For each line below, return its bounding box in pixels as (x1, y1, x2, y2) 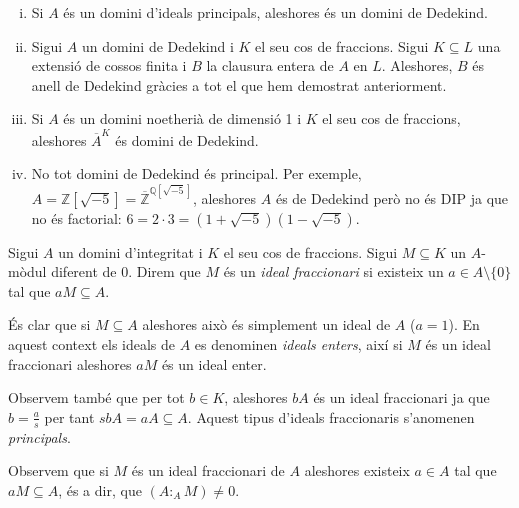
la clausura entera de (206, 55, 334, 76)
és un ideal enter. (161, 353, 267, 374)
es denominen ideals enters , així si (194, 333, 403, 354)
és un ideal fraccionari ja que (313, 387, 490, 408)
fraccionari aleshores (8, 353, 132, 374)
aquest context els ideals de (8, 333, 176, 354)
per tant (44, 406, 95, 427)
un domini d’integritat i (58, 241, 203, 262)
